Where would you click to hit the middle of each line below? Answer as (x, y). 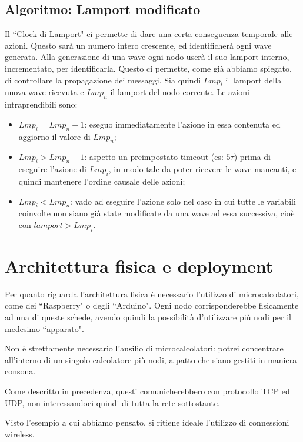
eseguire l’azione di (53, 169)
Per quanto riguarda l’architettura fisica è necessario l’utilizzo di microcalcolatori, (152, 294)
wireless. (20, 433)
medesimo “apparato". (44, 328)
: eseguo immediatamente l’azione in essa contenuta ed (182, 124)
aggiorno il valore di (54, 136)
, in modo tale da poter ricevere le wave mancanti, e (202, 169)
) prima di (252, 157)
